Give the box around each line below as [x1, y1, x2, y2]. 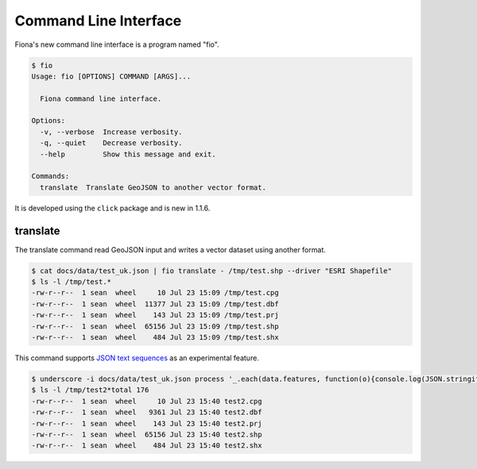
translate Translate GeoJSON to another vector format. [40, 183, 266, 192]
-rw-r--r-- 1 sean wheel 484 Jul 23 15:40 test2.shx [31, 441, 262, 450]
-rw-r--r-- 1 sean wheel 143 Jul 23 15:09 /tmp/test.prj [31, 310, 279, 320]
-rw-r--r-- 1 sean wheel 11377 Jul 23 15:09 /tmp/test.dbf [31, 299, 279, 309]
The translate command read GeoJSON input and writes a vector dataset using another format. [14, 244, 326, 254]
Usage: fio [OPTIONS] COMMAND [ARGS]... [31, 71, 191, 81]
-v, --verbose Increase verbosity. [40, 127, 183, 136]
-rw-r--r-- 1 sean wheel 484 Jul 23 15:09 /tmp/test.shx [31, 333, 279, 342]
